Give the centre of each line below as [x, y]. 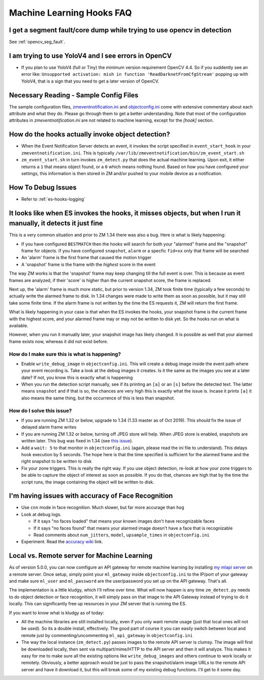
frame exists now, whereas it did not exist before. [59, 341]
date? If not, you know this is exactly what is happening [77, 377]
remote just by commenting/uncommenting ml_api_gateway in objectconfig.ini [107, 635]
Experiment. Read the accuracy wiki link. [62, 542]
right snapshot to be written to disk [56, 461]
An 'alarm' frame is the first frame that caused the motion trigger [86, 258]
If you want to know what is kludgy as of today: [57, 613]
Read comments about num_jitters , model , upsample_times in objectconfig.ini [121, 535]
